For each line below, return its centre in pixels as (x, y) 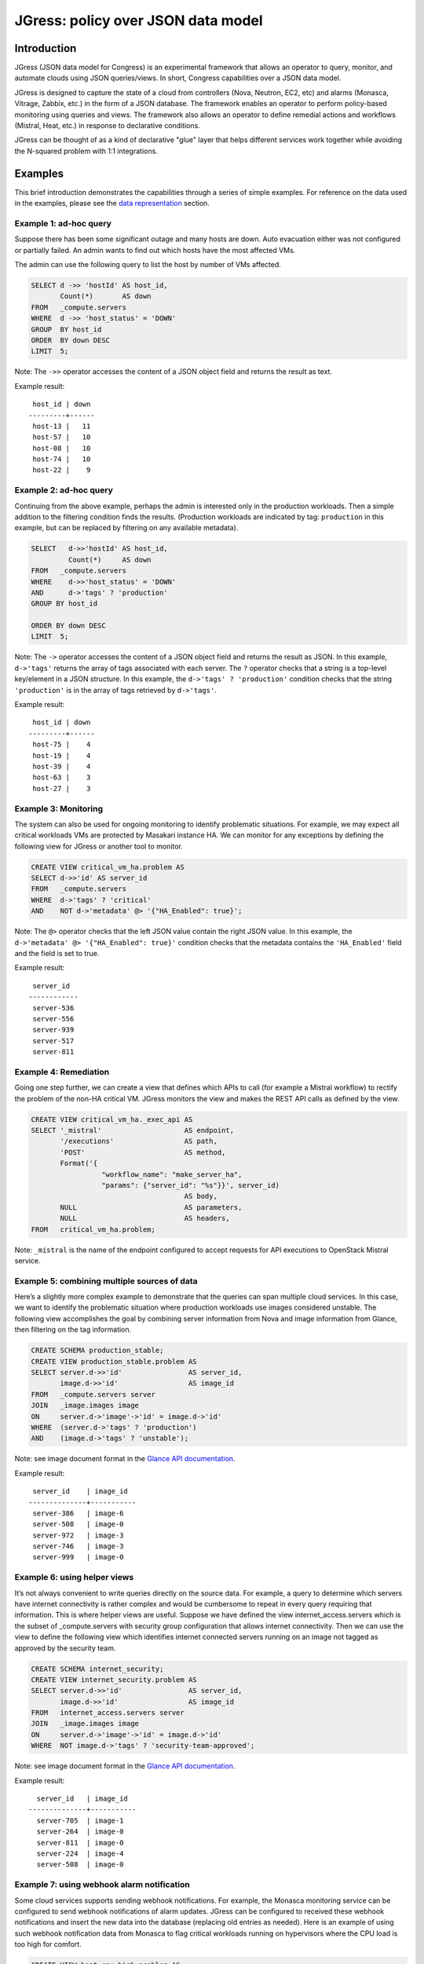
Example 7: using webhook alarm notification (102, 1885)
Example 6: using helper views (74, 1577)
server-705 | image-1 (80, 1820)
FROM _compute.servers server (93, 1394)
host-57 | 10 (62, 437)
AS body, (201, 1196)
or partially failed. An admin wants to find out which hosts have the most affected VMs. (155, 250)
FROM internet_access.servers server (108, 1713)
